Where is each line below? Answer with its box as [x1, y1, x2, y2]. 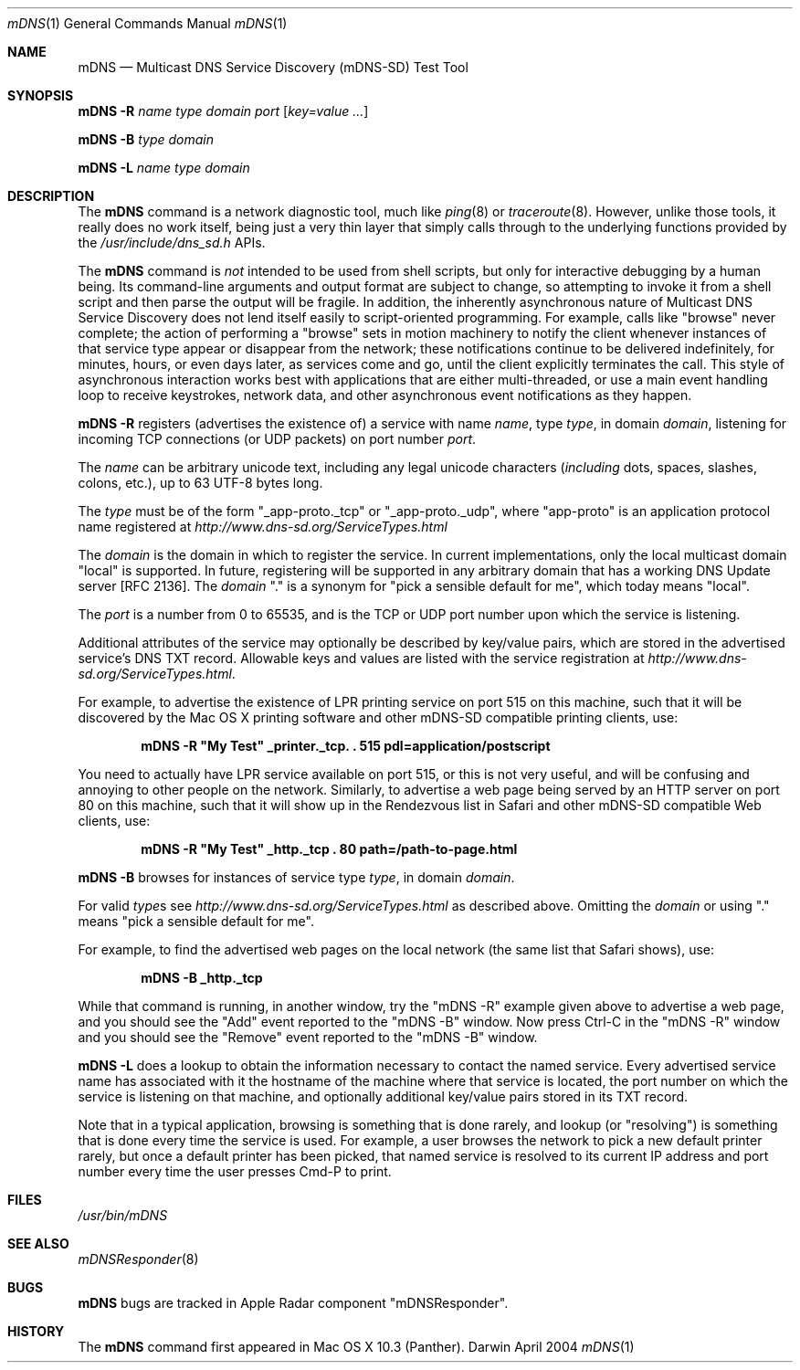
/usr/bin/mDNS [78, 1207, 168, 1223]
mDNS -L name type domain [78, 160, 250, 175]
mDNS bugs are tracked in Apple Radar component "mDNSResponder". [78, 1295, 509, 1311]
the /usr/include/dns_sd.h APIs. [78, 235, 266, 250]
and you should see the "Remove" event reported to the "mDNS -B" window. [78, 1029, 538, 1045]
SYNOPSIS [7, 88, 74, 103]
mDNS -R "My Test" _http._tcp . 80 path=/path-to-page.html [141, 841, 518, 857]
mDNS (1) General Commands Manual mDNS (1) [7, 16, 288, 31]
